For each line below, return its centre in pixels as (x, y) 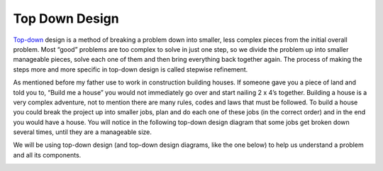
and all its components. (47, 155)
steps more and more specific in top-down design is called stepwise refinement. (131, 69)
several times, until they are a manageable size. (83, 132)
